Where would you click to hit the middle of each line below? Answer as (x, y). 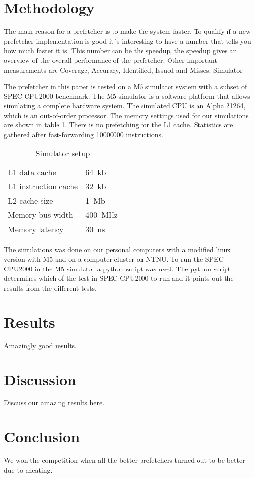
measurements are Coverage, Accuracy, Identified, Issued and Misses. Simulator (123, 70)
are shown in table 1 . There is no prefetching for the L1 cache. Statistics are (119, 125)
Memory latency (36, 229)
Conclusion (42, 436)
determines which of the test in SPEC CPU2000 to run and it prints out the (119, 278)
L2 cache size (30, 200)
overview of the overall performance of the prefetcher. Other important (111, 60)
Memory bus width (41, 214)
